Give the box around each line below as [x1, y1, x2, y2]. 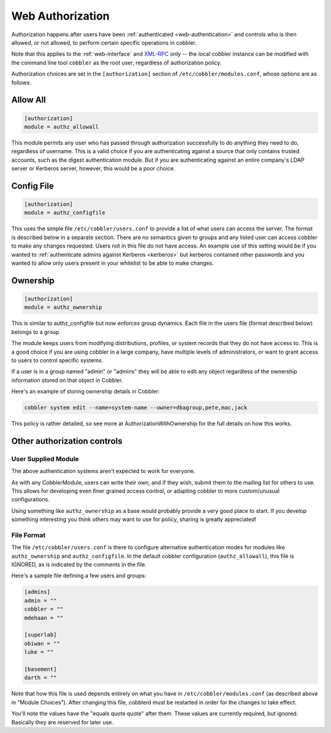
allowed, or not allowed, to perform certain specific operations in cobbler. [11, 39, 197, 46]
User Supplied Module [11, 454, 79, 463]
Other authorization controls [11, 436, 123, 446]
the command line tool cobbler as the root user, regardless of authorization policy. [11, 59, 222, 66]
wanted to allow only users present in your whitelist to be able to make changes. [11, 259, 214, 267]
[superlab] [24, 631, 57, 639]
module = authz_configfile [24, 209, 105, 216]
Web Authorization [11, 9, 110, 23]
